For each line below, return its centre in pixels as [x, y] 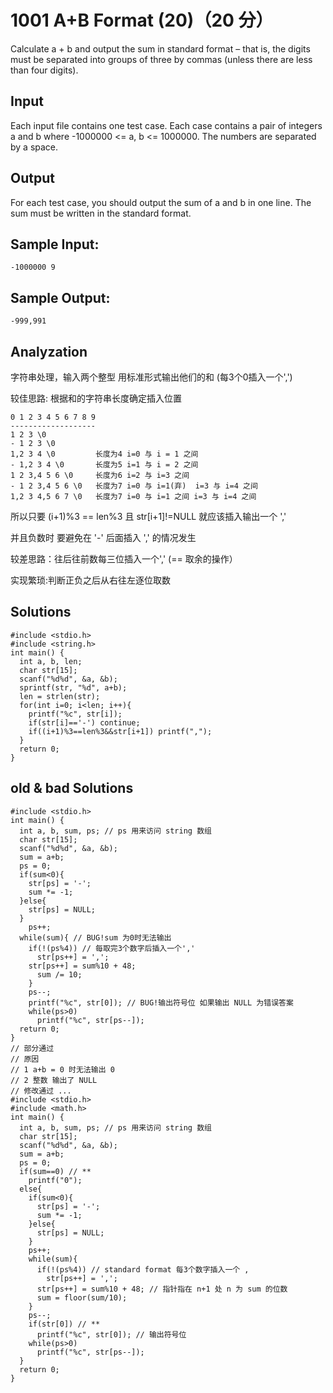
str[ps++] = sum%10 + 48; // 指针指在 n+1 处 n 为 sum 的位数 [162, 1289]
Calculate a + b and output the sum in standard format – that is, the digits [160, 48]
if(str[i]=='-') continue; [84, 722]
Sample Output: [60, 297]
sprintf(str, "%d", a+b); [73, 687]
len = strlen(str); [60, 696]
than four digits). [44, 70]
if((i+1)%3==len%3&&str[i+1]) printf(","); [120, 731]
